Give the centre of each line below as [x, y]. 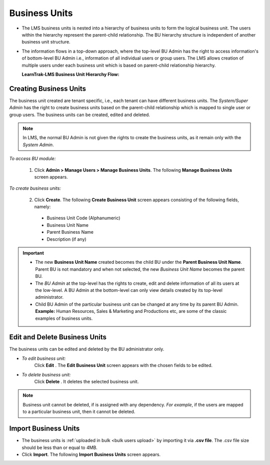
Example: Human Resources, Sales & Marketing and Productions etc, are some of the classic [131, 311]
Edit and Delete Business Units [58, 337]
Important [33, 253]
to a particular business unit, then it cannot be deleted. [79, 412]
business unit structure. [46, 42]
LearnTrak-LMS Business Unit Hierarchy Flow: [70, 74]
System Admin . [38, 145]
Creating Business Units [48, 88]
